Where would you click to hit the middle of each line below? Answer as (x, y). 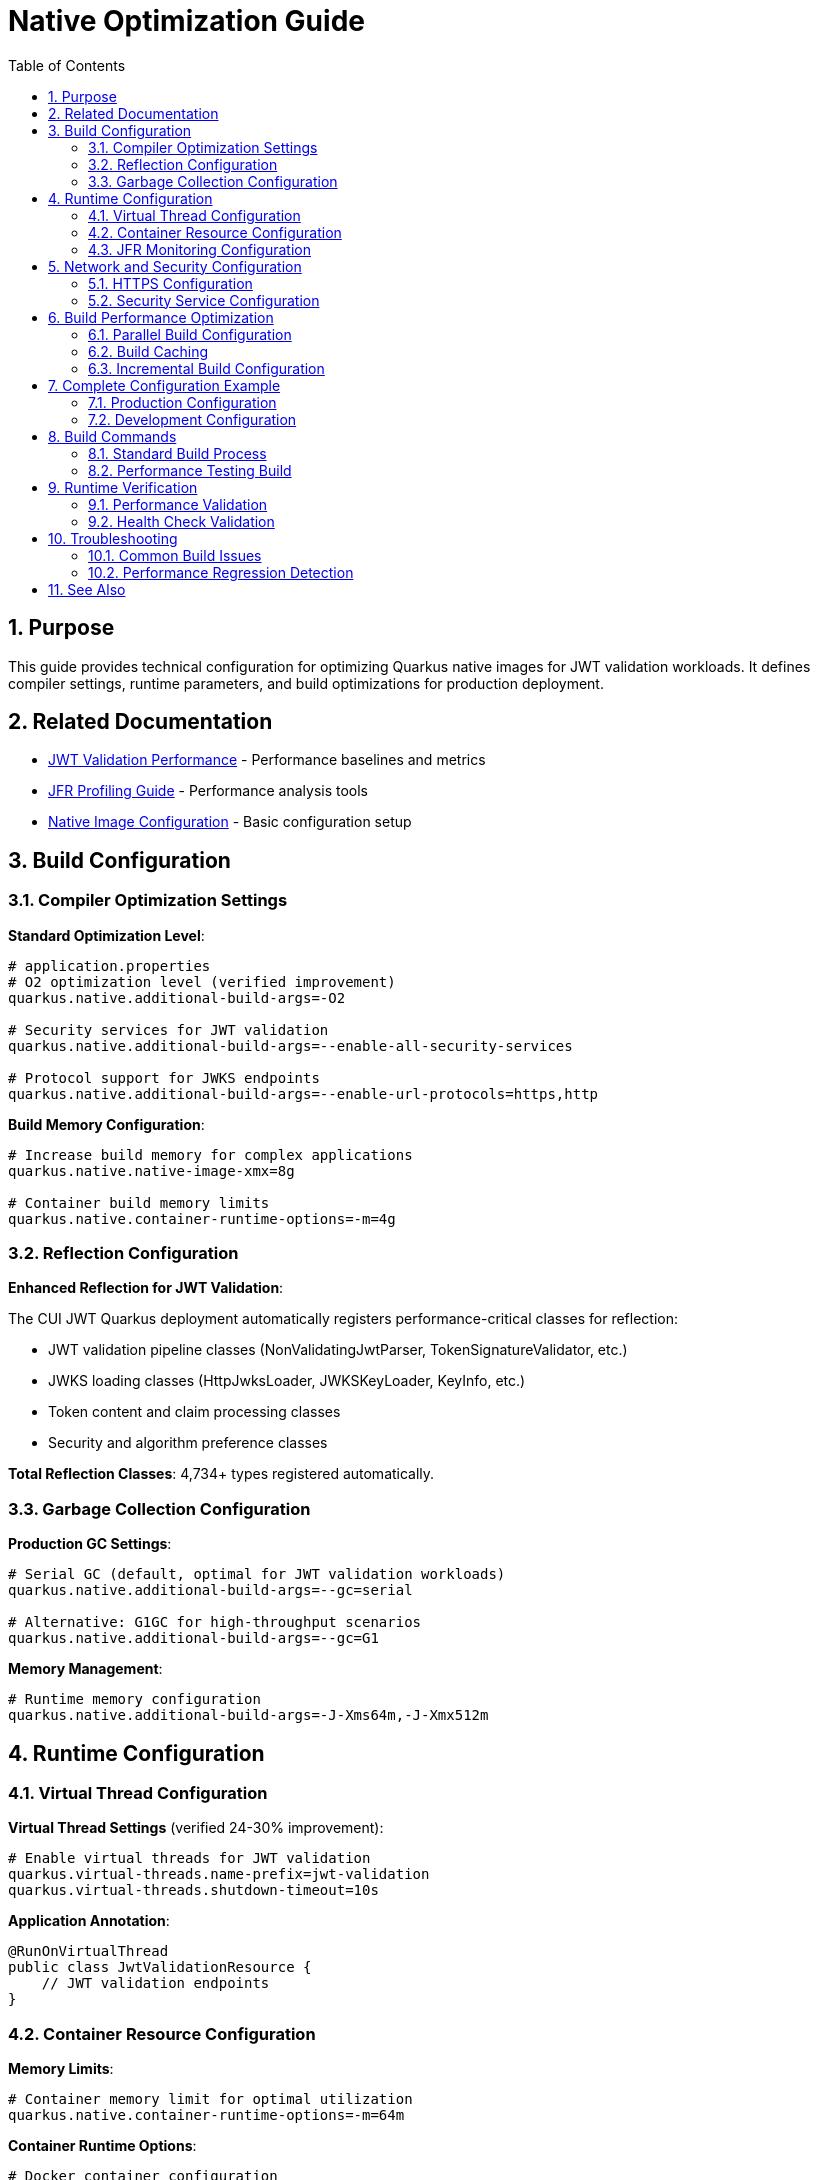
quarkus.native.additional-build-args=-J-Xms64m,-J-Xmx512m (248, 1715)
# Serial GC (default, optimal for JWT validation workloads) (257, 1574)
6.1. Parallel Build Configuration (190, 334)
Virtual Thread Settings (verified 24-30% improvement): (196, 1828)
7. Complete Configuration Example (164, 385)
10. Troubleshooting (113, 538)
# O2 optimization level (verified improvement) (202, 981)
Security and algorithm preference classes (188, 1443)
